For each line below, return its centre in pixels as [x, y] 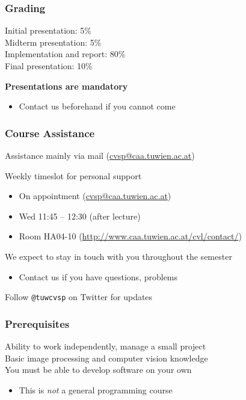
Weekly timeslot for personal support [73, 175]
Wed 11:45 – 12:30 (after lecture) [80, 216]
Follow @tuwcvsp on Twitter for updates [79, 297]
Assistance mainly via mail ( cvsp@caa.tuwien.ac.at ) [100, 155]
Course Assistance [50, 133]
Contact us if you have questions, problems [98, 276]
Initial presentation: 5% [48, 30]
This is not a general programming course [96, 389]
